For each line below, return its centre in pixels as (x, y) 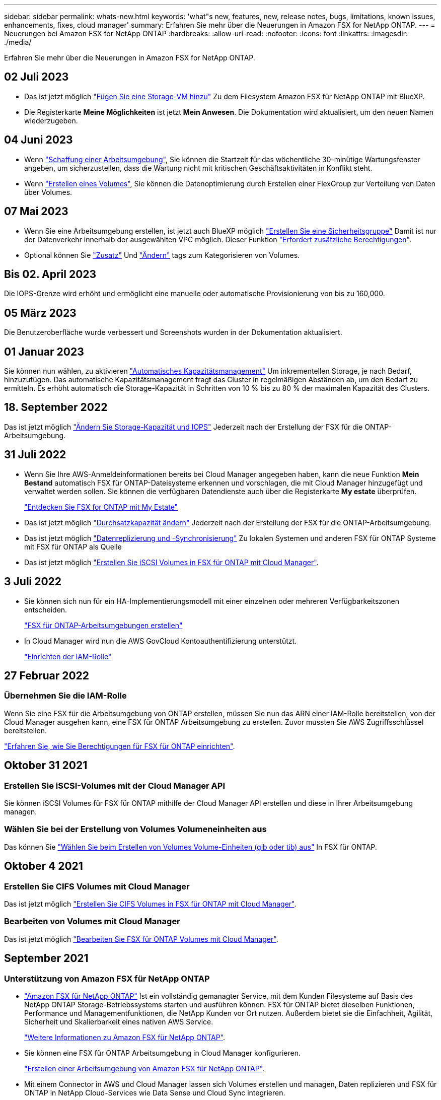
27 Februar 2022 (47, 676)
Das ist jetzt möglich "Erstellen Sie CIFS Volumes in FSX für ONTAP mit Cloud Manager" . (150, 904)
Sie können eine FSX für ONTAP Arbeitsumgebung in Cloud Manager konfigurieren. (162, 1053)
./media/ (18, 42)
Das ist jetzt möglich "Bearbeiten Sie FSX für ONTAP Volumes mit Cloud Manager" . (141, 939)
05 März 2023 (40, 313)
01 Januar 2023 (44, 352)
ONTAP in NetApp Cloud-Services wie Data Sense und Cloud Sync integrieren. (155, 1092)
